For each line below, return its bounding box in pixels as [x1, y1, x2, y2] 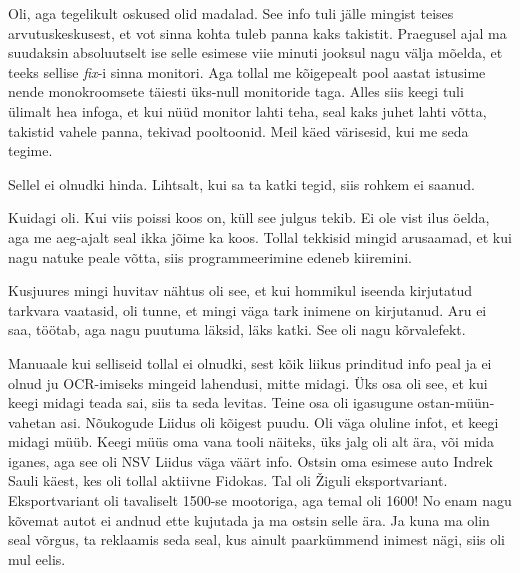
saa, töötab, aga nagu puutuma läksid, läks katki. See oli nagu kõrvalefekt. [8, 319, 466, 340]
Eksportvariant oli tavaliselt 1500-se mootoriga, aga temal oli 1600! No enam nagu [8, 490, 512, 511]
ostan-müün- [417, 392, 495, 413]
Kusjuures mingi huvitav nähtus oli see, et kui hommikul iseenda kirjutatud [8, 280, 473, 301]
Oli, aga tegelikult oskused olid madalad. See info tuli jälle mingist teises [8, 3, 454, 23]
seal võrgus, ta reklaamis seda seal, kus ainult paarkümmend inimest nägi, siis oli [8, 529, 506, 550]
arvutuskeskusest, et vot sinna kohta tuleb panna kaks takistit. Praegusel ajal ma [8, 22, 507, 43]
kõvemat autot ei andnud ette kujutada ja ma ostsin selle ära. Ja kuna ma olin [8, 509, 490, 530]
